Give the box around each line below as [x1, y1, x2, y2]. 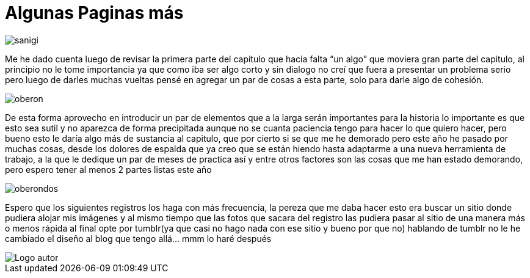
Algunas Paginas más [5, 2, 184, 23]
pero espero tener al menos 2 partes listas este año [5, 164, 212, 175]
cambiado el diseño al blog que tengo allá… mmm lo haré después [5, 233, 272, 244]
